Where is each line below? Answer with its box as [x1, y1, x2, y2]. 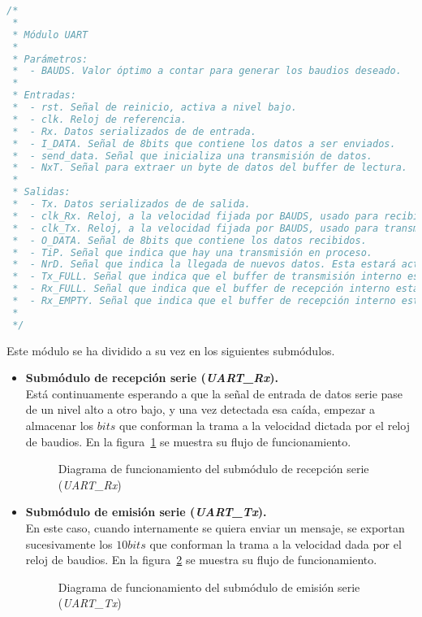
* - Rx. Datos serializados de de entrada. [12, 125, 256, 137]
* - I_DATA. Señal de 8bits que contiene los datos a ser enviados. [12, 137, 396, 150]
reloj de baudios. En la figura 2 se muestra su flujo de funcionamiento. [25, 551, 377, 568]
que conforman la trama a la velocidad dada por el [149, 535, 402, 552]
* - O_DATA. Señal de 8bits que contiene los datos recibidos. [12, 234, 367, 246]
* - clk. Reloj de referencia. [12, 113, 187, 125]
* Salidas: [12, 186, 71, 198]
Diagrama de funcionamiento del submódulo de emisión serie [58, 578, 360, 595]
